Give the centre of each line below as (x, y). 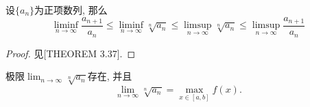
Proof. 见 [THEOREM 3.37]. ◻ (71, 53)
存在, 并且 (110, 76)
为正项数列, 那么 (71, 10)
